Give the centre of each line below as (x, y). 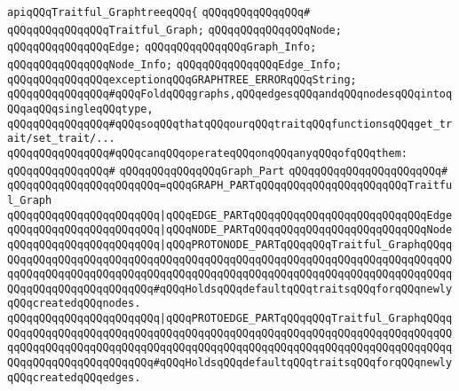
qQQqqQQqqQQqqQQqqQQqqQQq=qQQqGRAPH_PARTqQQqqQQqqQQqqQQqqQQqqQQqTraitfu (230, 186)
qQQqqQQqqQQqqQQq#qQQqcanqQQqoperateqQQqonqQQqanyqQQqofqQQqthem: (208, 153)
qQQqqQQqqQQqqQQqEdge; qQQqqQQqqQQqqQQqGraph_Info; (162, 47)
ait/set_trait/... (61, 139)
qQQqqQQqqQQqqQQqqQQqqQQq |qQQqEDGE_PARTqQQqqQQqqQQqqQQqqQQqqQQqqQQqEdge (230, 215)
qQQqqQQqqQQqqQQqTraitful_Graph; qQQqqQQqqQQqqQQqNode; (174, 30)
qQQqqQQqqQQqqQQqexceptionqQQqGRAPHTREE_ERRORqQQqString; (182, 79)
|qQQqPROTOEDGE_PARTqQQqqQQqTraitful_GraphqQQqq (306, 319)
